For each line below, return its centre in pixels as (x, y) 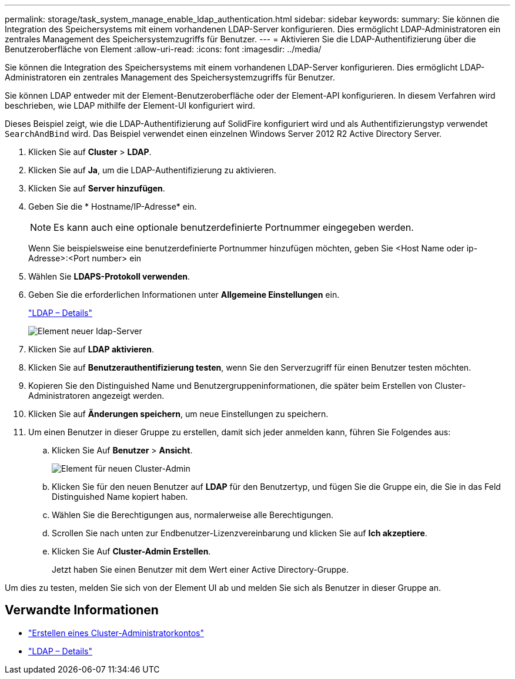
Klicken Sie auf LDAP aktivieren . (91, 349)
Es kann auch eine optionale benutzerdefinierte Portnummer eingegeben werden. (234, 227)
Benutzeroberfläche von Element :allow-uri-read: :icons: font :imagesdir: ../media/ (163, 49)
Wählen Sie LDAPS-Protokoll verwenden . (109, 276)
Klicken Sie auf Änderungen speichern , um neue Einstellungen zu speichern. (178, 414)
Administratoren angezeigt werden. (96, 396)
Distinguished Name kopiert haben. (120, 497)
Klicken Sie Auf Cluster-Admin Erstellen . (131, 551)
